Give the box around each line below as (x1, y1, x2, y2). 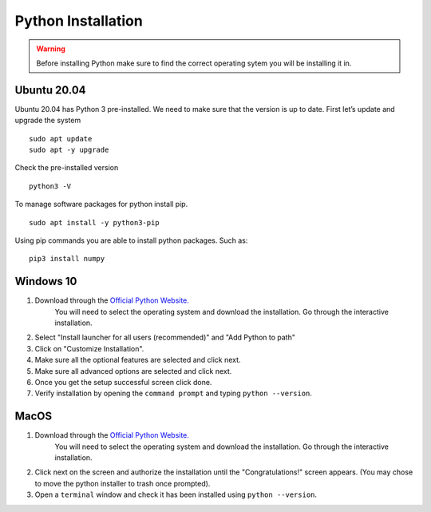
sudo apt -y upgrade (29, 145, 109, 155)
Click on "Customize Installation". (34, 343, 144, 353)
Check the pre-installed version (14, 163, 119, 173)
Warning (36, 44, 65, 54)
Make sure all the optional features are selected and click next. (34, 355, 241, 365)
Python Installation (14, 12, 143, 30)
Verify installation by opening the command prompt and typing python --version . (34, 388, 313, 399)
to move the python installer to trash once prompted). (34, 478, 211, 488)
